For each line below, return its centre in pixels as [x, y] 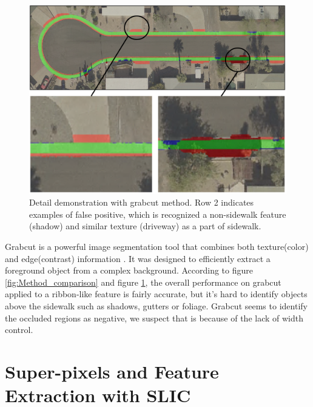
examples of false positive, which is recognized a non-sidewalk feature [158, 214]
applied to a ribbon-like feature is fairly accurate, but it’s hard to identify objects [156, 294]
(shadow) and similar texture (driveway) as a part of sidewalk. [145, 226]
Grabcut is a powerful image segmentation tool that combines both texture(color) [157, 247]
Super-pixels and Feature [112, 371]
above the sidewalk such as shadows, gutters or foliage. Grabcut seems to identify [156, 306]
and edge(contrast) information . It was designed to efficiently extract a [138, 258]
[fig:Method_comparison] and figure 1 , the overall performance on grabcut [143, 282]
